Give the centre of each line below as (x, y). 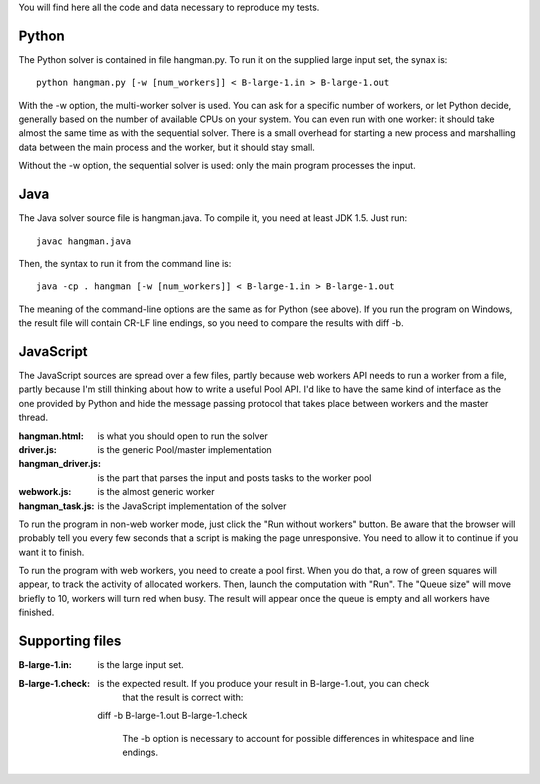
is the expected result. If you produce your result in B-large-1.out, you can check (263, 683)
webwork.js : (45, 492)
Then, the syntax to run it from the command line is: (125, 263)
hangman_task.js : (56, 506)
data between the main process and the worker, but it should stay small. (166, 147)
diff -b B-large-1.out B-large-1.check (172, 716)
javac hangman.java (84, 241)
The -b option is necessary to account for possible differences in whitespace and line (298, 738)
